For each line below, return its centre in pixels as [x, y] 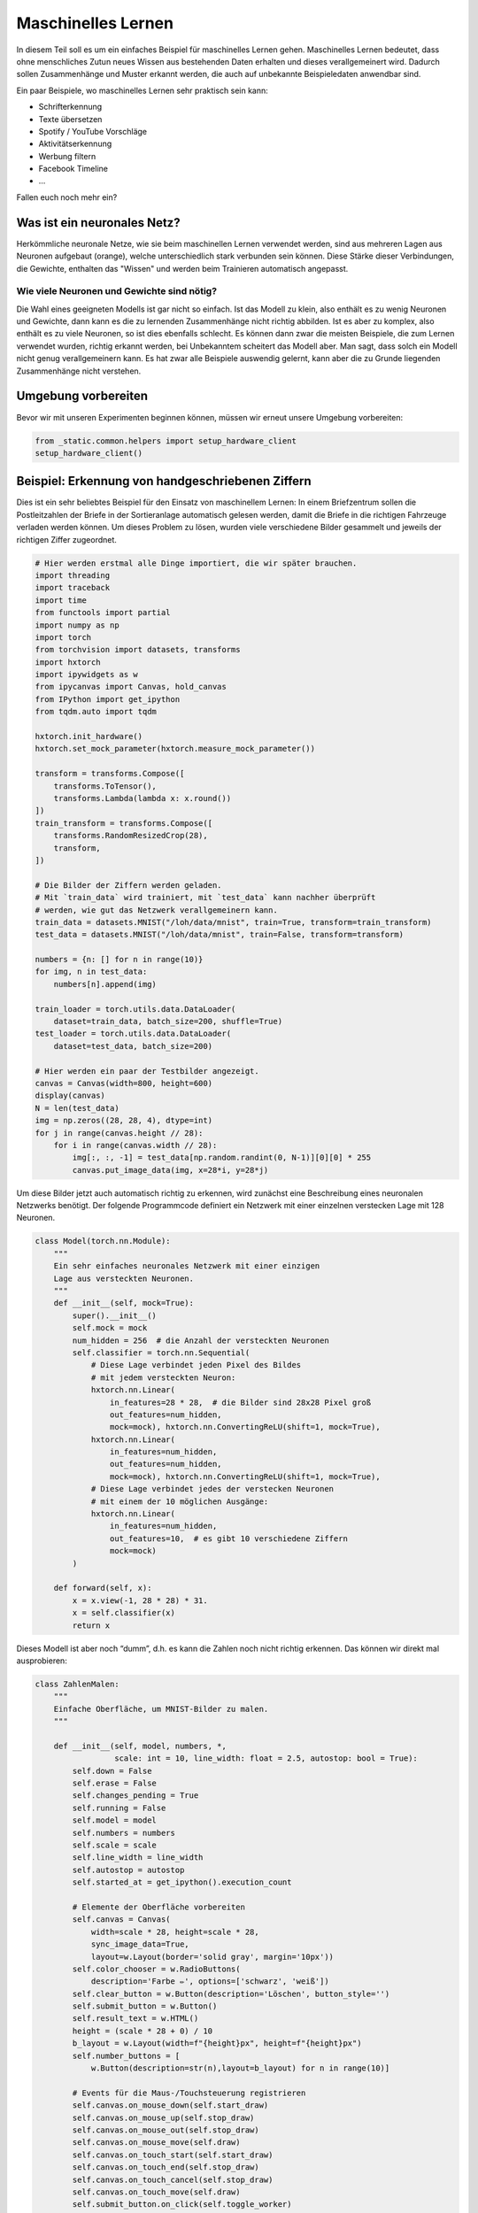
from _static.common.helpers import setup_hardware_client [166, 441]
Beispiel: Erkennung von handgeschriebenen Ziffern [164, 481]
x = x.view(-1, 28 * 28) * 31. [140, 1600]
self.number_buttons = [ [126, 2055]
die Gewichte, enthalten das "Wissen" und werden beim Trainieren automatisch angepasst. [182, 268]
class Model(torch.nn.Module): [103, 1241]
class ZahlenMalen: [77, 1684]
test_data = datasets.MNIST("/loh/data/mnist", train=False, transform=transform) [220, 935]
